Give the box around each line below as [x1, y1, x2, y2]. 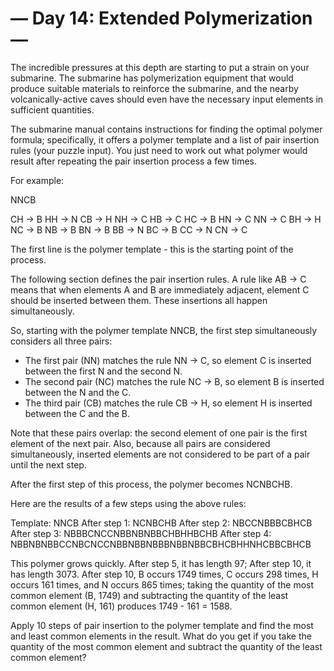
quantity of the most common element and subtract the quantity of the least [10, 640, 323, 652]
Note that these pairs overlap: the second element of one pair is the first [10, 427, 308, 439]
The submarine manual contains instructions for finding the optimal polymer [10, 123, 323, 135]
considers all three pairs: [10, 335, 113, 347]
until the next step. [10, 458, 87, 471]
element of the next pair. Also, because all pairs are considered [10, 437, 271, 449]
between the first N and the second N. [24, 365, 183, 377]
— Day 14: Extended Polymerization [10, 7, 313, 30]
